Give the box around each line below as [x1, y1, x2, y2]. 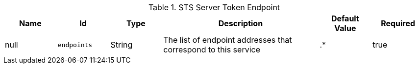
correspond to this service [163, 45, 260, 54]
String [110, 40, 133, 50]
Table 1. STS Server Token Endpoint [148, 2, 280, 12]
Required [381, 18, 416, 28]
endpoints [57, 41, 93, 49]
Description [218, 18, 263, 28]
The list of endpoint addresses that [163, 35, 292, 45]
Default [331, 14, 359, 23]
